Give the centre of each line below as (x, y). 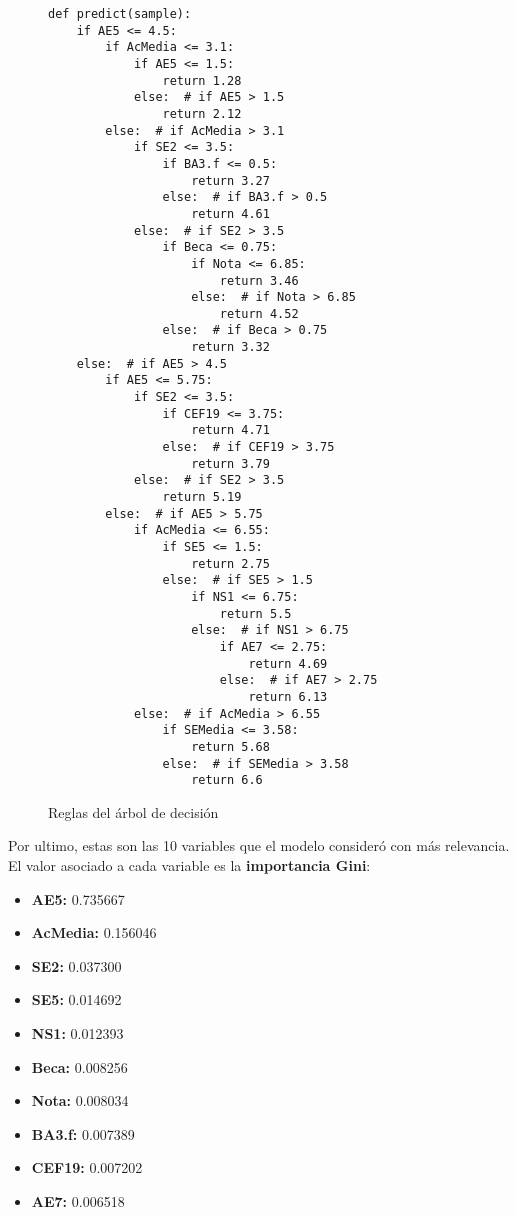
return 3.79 (230, 463)
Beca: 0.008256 (79, 1066)
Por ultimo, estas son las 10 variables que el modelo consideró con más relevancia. (259, 845)
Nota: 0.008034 (80, 1100)
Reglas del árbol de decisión (133, 811)
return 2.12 (202, 113)
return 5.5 (255, 613)
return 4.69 (288, 663)
